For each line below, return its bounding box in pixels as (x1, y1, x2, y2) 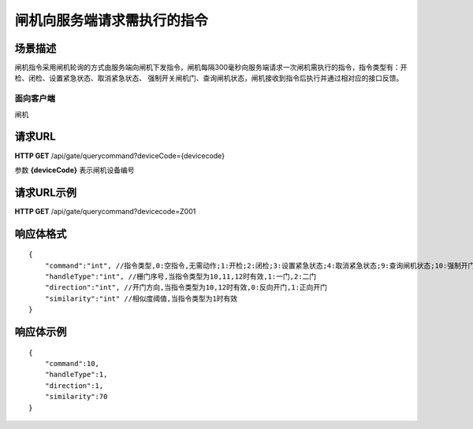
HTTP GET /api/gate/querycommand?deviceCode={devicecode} (14, 150, 225, 161)
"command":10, (44, 359, 100, 368)
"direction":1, (44, 381, 104, 390)
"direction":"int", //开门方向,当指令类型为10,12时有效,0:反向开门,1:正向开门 (44, 283, 327, 292)
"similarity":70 (44, 392, 108, 401)
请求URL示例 (14, 186, 77, 199)
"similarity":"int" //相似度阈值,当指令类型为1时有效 (44, 294, 238, 303)
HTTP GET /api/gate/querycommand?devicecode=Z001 (14, 206, 196, 216)
